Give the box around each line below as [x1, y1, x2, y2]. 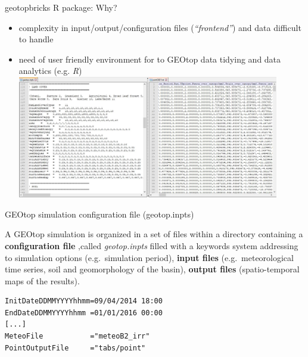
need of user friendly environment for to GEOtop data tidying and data [18, 52, 281, 65]
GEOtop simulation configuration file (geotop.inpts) [5, 207, 194, 220]
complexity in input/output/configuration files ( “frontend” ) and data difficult [18, 21, 301, 33]
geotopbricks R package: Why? [5, 1, 117, 13]
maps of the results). [5, 274, 80, 287]
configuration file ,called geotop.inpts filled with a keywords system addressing [5, 239, 298, 252]
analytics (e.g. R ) [18, 64, 82, 77]
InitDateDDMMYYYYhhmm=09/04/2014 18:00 [5, 297, 163, 306]
